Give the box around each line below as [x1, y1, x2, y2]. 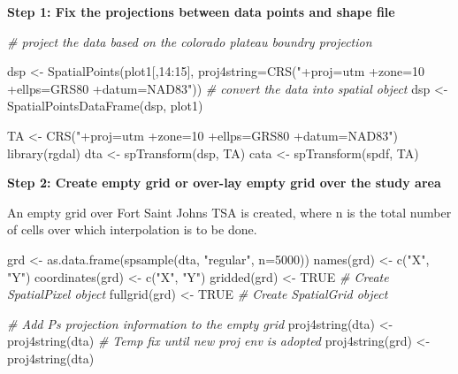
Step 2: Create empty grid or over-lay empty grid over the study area [7, 173, 441, 192]
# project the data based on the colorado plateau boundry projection [7, 32, 372, 50]
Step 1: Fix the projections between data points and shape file [7, 3, 395, 20]
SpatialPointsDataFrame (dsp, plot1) [7, 96, 203, 115]
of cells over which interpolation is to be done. [7, 220, 257, 239]
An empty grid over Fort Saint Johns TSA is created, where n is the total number [7, 202, 452, 221]
